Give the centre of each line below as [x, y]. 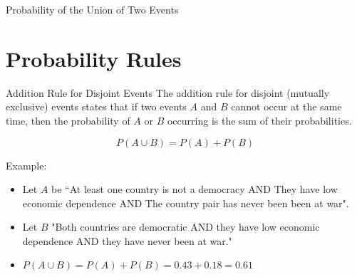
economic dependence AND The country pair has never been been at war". [186, 203]
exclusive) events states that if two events [96, 106]
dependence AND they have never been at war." [127, 240]
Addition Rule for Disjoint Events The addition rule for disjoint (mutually [168, 92]
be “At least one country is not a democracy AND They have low [195, 189]
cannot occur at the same [286, 106]
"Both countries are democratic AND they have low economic [186, 227]
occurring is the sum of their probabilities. [259, 120]
